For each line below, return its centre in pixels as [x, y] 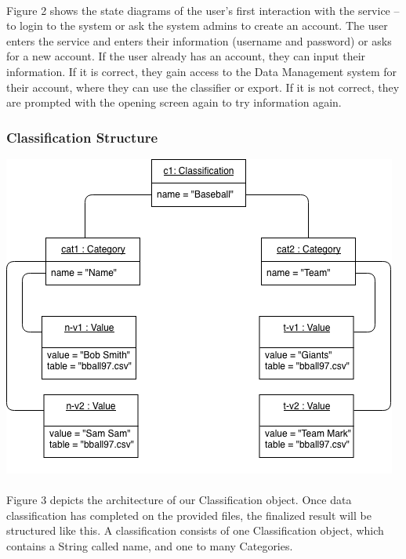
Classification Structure [82, 137]
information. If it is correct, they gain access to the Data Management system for [202, 71]
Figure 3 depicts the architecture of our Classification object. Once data [179, 500]
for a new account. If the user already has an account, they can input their [186, 56]
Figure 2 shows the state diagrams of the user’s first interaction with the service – [203, 10]
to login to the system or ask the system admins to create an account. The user [197, 25]
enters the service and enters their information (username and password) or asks [199, 40]
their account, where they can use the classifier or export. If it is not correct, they [203, 87]
